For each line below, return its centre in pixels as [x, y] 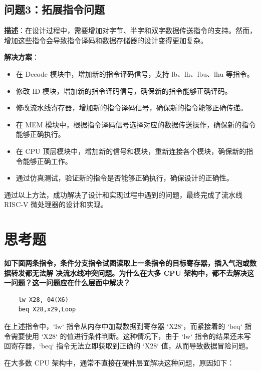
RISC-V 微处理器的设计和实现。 [56, 204]
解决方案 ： [22, 57]
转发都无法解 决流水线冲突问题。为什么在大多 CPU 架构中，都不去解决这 [133, 272]
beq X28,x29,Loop [47, 310]
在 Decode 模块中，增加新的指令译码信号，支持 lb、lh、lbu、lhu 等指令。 [135, 73]
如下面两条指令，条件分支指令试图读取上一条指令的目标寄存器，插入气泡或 [127, 263]
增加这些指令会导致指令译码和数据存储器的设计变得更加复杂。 [106, 40]
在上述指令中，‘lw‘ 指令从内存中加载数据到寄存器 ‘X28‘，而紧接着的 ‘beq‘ [123, 326]
